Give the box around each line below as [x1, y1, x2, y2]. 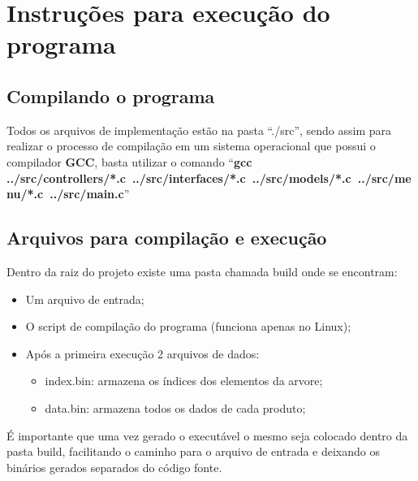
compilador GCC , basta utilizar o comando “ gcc [6, 153, 252, 170]
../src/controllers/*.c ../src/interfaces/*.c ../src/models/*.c [6, 169, 351, 186]
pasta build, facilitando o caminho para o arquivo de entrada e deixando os [6, 443, 380, 460]
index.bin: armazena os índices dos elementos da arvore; [45, 372, 323, 389]
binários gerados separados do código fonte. [6, 458, 222, 475]
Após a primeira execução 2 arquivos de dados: [25, 344, 260, 362]
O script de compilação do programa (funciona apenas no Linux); [25, 318, 351, 335]
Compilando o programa [6, 83, 215, 108]
